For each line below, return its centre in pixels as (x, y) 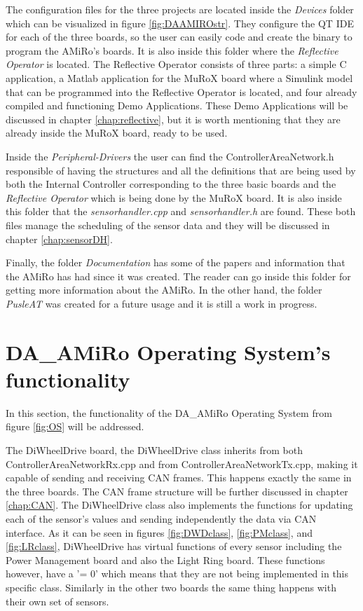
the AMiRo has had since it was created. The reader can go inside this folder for (178, 276)
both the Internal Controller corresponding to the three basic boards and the (171, 184)
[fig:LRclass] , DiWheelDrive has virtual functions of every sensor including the (174, 546)
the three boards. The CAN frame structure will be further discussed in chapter (177, 491)
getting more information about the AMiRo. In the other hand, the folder (164, 290)
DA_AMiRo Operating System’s (168, 351)
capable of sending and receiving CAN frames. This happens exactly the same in (179, 478)
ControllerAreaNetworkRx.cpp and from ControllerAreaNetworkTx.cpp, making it (182, 464)
